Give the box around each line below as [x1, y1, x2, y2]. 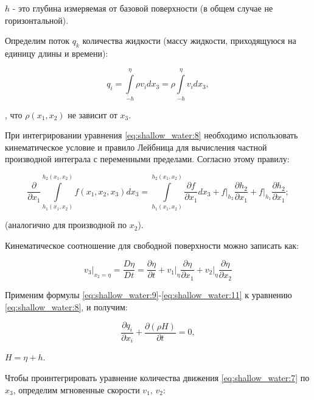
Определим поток [5, 34, 70, 47]
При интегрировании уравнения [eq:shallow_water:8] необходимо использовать [5, 129, 298, 141]
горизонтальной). [5, 13, 69, 26]
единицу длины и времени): [5, 46, 108, 59]
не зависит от [68, 108, 117, 121]
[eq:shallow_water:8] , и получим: [5, 300, 128, 313]
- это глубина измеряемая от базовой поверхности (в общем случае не [12, 2, 273, 14]
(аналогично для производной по [5, 218, 127, 231]
